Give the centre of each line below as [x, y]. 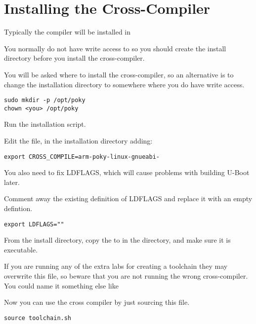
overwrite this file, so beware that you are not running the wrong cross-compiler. [126, 276]
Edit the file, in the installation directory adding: [78, 141]
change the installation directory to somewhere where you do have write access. [124, 84]
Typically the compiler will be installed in [67, 32]
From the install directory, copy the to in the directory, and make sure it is [117, 240]
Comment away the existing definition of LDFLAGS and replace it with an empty [128, 198]
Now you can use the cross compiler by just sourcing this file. [97, 302]
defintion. [18, 208]
